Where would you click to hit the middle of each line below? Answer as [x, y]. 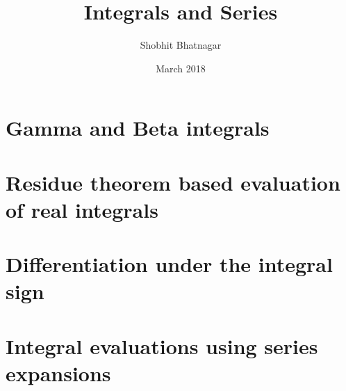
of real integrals [82, 209]
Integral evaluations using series [162, 345]
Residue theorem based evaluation [173, 182]
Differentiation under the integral [169, 264]
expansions [58, 373]
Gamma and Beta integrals [138, 128]
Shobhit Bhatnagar [181, 45]
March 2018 [181, 68]
